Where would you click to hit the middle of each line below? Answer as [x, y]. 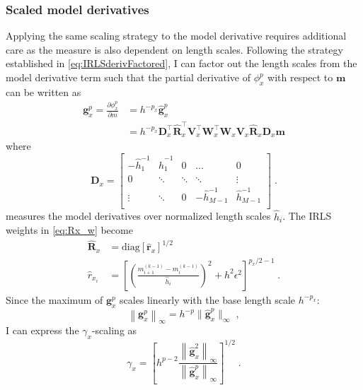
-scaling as [114, 330]
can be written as [44, 91]
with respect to [300, 77]
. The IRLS [307, 216]
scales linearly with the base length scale [208, 299]
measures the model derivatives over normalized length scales [138, 216]
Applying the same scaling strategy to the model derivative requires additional [176, 36]
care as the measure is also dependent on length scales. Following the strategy [174, 49]
